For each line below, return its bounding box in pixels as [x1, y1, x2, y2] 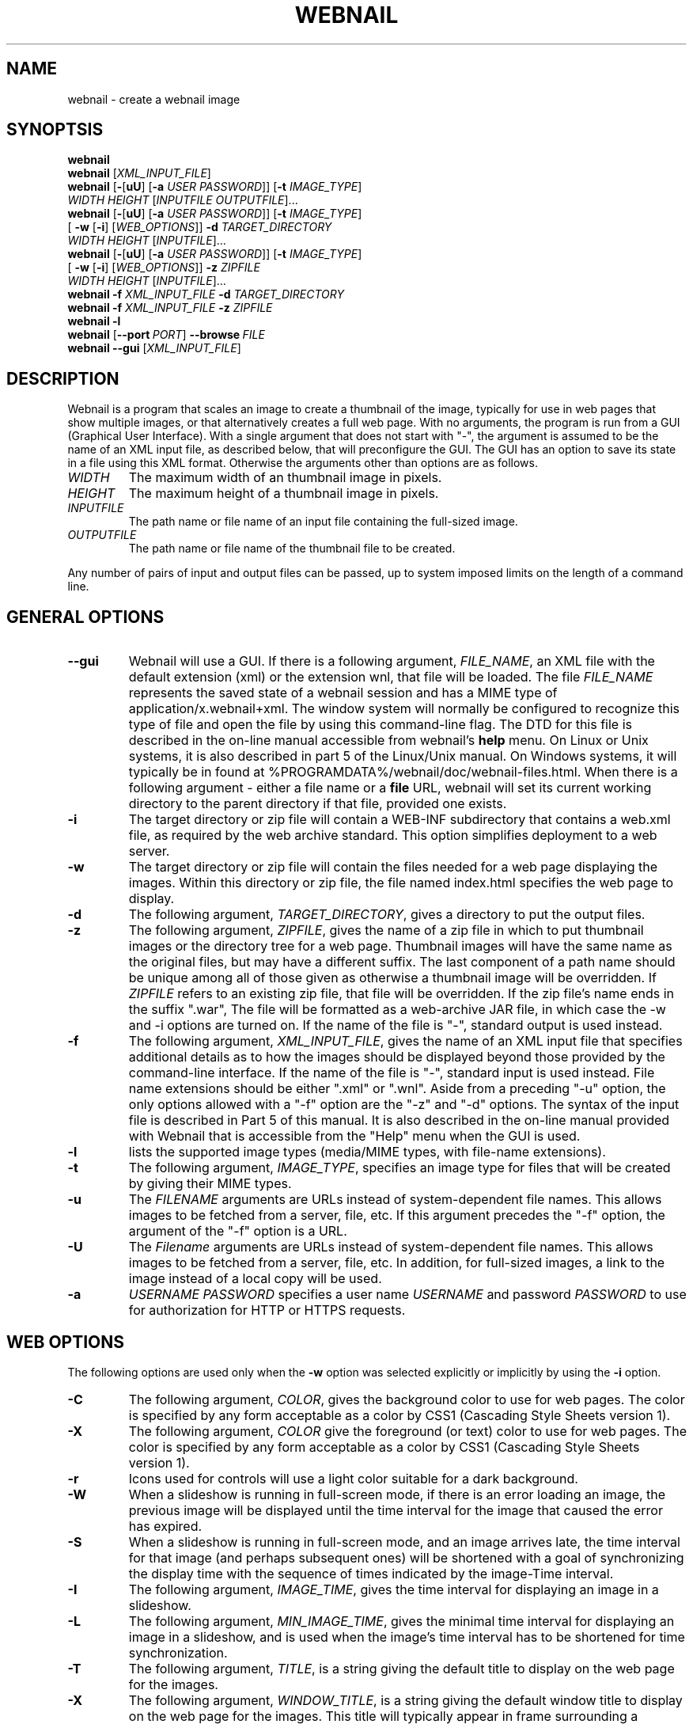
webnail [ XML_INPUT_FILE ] [67, 166, 211, 180]
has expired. [128, 1517, 203, 1534]
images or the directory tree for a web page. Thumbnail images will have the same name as [128, 938, 672, 955]
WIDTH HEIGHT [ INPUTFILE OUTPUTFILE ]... [67, 193, 298, 207]
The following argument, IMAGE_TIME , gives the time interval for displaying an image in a [128, 1581, 659, 1597]
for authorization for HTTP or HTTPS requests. [128, 1302, 406, 1319]
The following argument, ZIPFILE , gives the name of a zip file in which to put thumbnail [128, 922, 644, 939]
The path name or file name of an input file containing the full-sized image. [128, 515, 518, 529]
